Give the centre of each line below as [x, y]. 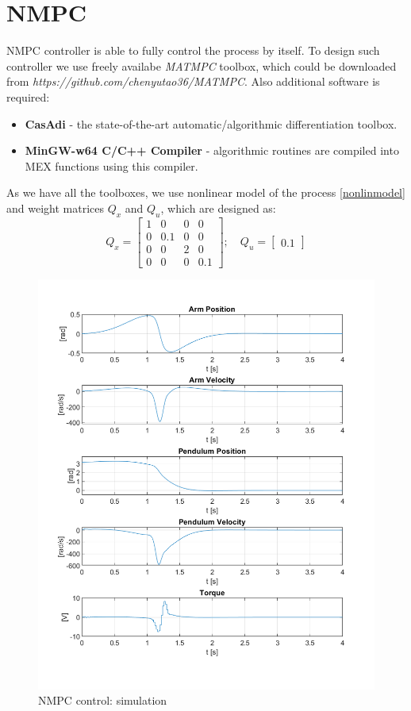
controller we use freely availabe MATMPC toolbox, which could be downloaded [202, 65]
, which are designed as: [218, 208]
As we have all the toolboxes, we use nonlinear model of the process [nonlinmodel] [206, 192]
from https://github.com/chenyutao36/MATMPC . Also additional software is [193, 81]
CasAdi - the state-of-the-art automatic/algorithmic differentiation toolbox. [211, 123]
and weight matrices [55, 208]
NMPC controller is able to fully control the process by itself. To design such [193, 50]
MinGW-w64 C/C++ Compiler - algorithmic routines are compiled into [212, 150]
